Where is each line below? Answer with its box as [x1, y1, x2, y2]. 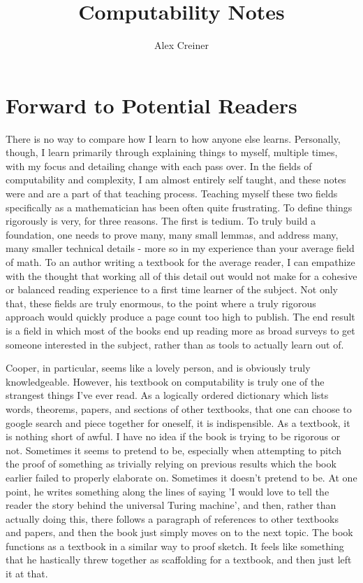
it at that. [6, 566, 48, 581]
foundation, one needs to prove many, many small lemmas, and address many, [6, 227, 339, 241]
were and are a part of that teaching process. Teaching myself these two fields [6, 186, 338, 201]
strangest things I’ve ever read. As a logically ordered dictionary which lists [6, 388, 329, 402]
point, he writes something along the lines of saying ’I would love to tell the [6, 484, 329, 498]
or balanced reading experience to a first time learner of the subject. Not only [6, 282, 338, 297]
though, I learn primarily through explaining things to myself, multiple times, [6, 145, 338, 160]
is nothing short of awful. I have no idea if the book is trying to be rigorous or [6, 429, 341, 444]
